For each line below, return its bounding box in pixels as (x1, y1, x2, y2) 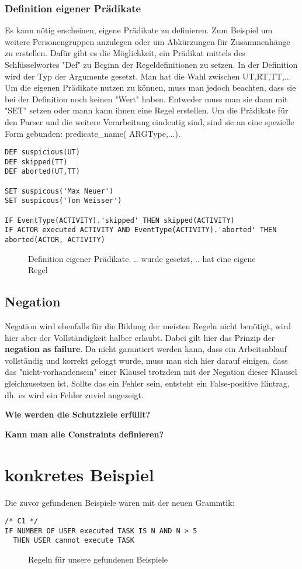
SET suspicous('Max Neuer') (5, 187, 114, 195)
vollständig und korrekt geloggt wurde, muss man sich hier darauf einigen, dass (5, 354, 288, 366)
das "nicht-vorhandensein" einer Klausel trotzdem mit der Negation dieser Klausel (5, 365, 297, 378)
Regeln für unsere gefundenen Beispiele (28, 553, 168, 565)
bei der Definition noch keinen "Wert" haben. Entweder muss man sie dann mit (5, 92, 288, 105)
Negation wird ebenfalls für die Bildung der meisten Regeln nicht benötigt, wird (5, 320, 291, 332)
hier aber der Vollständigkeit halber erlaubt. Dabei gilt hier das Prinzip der (5, 331, 275, 343)
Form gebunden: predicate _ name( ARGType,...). (5, 127, 180, 139)
